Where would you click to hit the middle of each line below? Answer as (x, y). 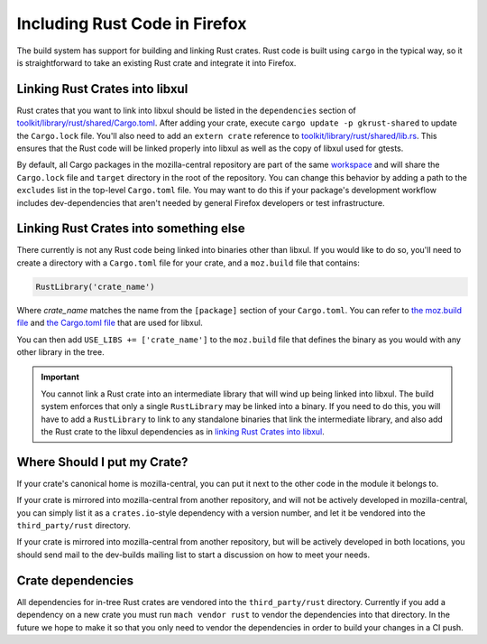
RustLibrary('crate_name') (95, 286)
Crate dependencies (75, 580)
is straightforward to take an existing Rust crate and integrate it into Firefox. (156, 62)
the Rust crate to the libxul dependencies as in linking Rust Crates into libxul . (183, 431)
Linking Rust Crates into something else (131, 229)
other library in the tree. (60, 352)
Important (60, 377)
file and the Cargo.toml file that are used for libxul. (110, 323)
